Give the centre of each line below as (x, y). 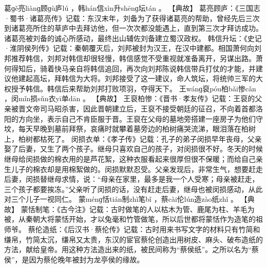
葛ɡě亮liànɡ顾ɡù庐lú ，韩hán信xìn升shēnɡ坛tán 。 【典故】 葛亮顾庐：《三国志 (132, 8)
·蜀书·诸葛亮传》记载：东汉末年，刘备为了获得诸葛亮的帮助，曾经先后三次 (132, 18)
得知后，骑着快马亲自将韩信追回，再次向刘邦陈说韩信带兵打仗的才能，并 (133, 68)
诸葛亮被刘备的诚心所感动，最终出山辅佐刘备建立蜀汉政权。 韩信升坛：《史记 (133, 38)
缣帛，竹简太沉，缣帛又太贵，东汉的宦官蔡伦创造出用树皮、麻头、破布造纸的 (133, 239)
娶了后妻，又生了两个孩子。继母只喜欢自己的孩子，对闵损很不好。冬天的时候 (133, 149)
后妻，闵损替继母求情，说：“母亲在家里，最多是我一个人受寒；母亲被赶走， (132, 179)
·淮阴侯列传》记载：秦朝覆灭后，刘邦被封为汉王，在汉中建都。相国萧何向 (129, 48)
